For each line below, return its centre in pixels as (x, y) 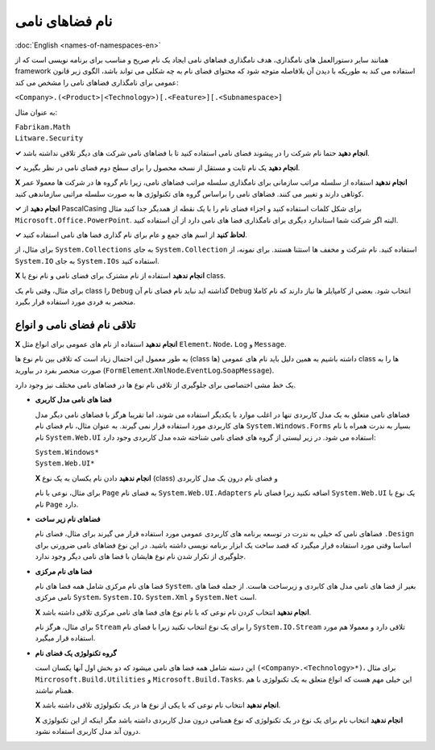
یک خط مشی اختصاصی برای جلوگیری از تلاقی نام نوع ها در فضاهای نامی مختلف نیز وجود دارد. (155, 385)
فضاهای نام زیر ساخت (68, 519)
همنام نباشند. (54, 690)
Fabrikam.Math (43, 127)
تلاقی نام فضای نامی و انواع (75, 325)
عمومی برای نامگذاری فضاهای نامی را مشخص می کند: (97, 82)
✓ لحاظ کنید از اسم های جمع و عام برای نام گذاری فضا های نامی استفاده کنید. (131, 235)
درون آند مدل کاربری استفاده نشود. (88, 731)
